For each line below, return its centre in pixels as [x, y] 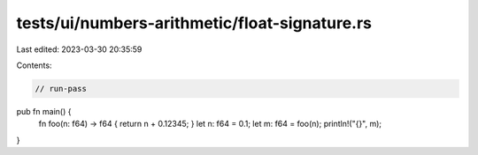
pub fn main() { [44, 111]
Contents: [34, 65]
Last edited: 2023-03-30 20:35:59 [79, 49]
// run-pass [61, 89]
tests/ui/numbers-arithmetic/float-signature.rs [194, 23]
